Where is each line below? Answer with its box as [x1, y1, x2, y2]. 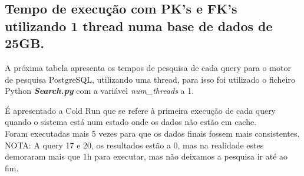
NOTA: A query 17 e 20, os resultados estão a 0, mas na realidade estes [5, 138, 264, 151]
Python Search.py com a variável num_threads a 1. [5, 84, 194, 97]
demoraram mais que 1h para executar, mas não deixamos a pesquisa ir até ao [5, 150, 288, 163]
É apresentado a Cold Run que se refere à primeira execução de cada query [5, 104, 276, 116]
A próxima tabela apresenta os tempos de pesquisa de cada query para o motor [5, 61, 291, 73]
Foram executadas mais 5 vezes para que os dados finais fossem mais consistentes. [5, 127, 300, 139]
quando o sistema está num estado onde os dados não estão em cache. [5, 116, 257, 128]
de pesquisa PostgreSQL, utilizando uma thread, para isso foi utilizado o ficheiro [5, 73, 295, 85]
